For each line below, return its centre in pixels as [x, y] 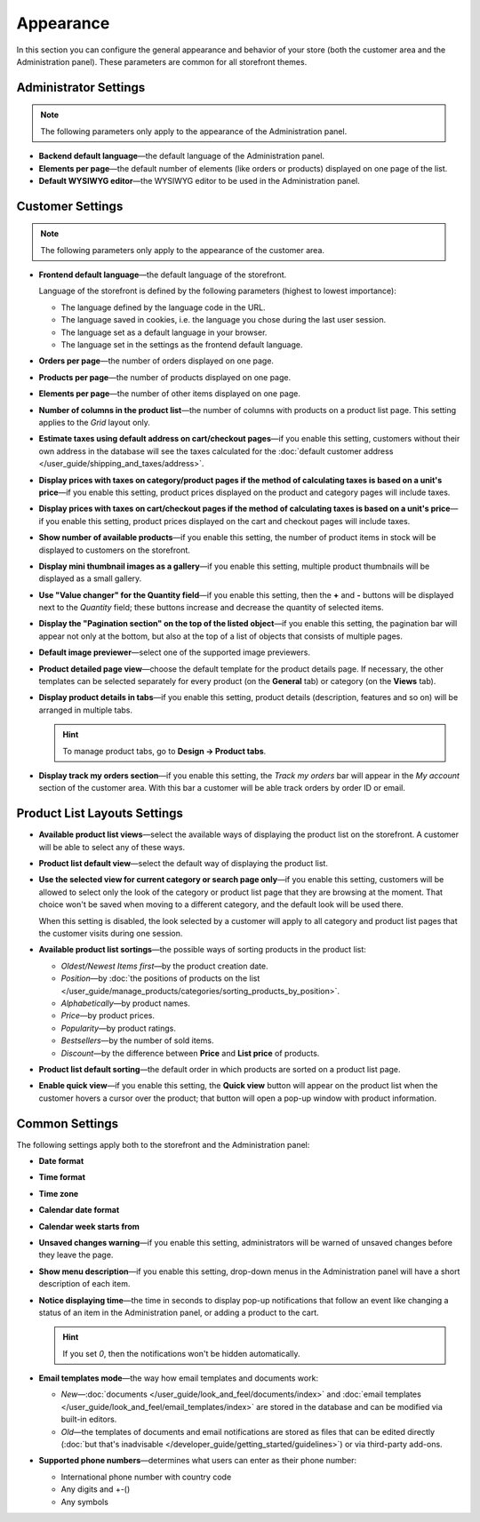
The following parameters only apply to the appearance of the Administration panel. [194, 131]
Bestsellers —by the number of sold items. [137, 1040]
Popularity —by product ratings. [119, 1028]
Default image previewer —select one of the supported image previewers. [175, 652]
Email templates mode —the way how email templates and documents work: [179, 1378]
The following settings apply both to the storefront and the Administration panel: [163, 1144]
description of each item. [84, 1284]
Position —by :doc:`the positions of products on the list [160, 978]
